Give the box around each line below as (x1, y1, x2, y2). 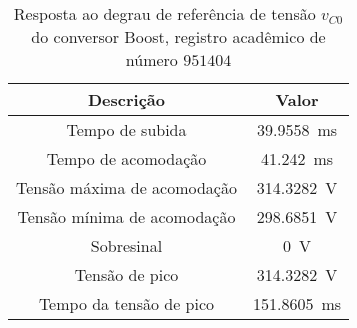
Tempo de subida (66, 118, 187, 141)
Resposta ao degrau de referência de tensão (13, 2, 316, 25)
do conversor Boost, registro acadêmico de (31, 25, 326, 48)
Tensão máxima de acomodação (16, 176, 237, 199)
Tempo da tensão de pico (38, 292, 215, 315)
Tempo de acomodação (46, 147, 207, 170)
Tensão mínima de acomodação (17, 205, 236, 228)
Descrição (87, 88, 165, 111)
